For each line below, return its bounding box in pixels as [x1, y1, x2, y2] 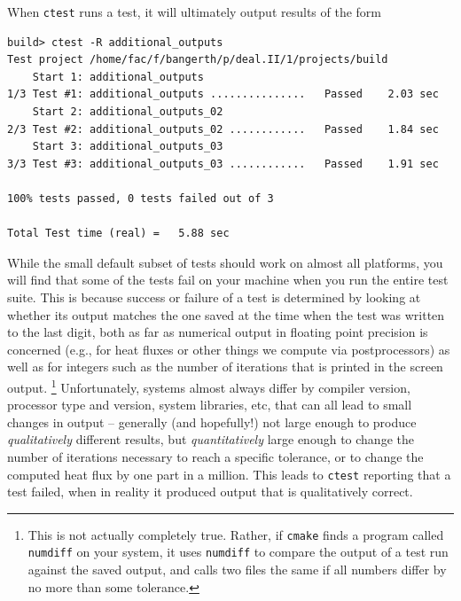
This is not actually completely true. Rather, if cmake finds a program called [27, 525, 444, 543]
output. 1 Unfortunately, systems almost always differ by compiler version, [7, 375, 410, 396]
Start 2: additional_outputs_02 [32, 105, 223, 119]
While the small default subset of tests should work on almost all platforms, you [7, 253, 443, 271]
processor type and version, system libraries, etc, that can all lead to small [7, 395, 412, 414]
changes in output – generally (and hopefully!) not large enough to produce [7, 412, 417, 431]
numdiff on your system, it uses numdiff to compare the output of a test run [27, 542, 449, 561]
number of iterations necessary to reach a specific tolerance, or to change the [7, 447, 424, 465]
